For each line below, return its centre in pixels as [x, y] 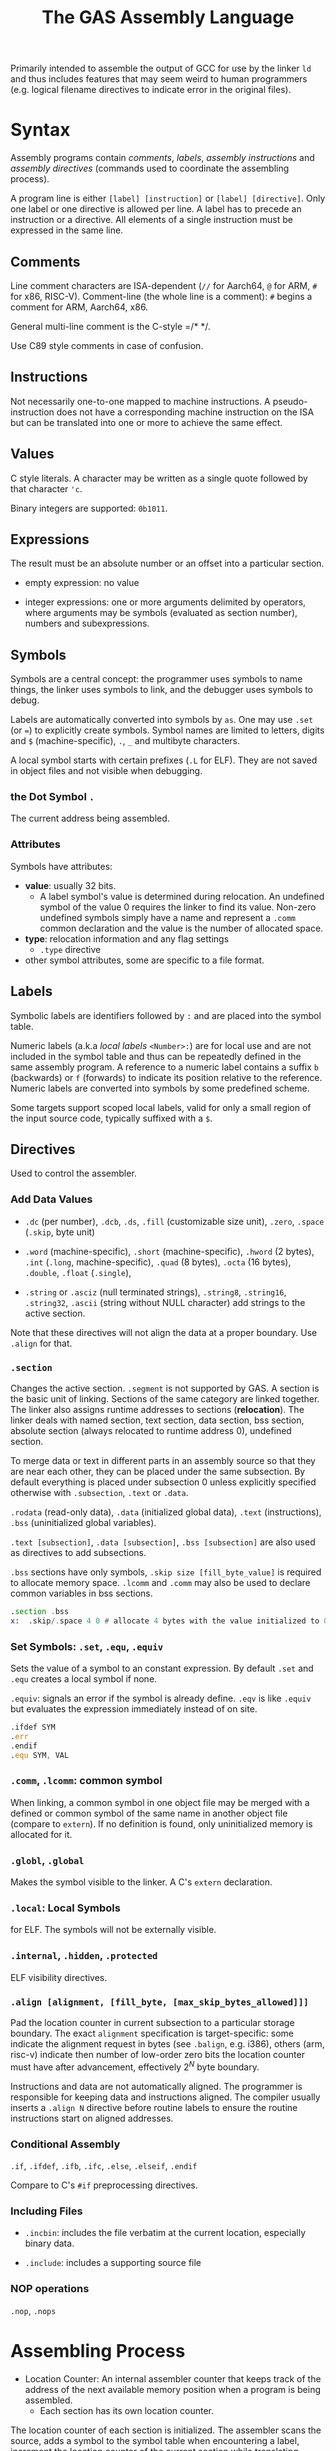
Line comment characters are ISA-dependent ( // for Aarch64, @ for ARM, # [164, 285]
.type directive [70, 949]
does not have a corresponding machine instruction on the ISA [185, 412]
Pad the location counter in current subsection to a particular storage [152, 2023]
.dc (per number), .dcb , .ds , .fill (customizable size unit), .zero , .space [174, 1221]
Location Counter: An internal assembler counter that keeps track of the [173, 2378]
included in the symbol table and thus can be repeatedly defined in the [156, 1056]
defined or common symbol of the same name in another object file [149, 1813]
